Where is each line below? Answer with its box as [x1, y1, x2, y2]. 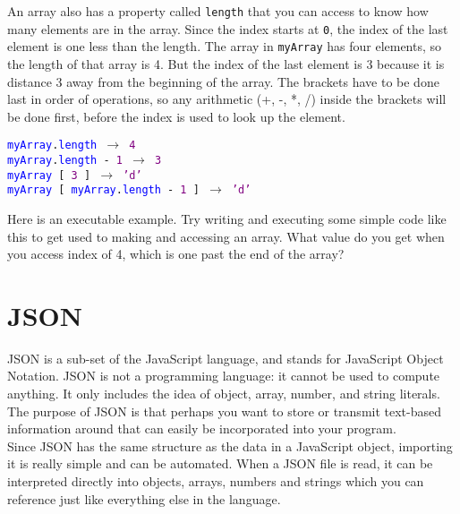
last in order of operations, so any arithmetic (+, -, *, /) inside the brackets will [7, 90, 447, 108]
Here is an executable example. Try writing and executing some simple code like [7, 209, 447, 227]
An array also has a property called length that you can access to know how [7, 2, 429, 20]
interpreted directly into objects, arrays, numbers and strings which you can [7, 472, 424, 491]
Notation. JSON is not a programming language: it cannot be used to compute [7, 366, 440, 385]
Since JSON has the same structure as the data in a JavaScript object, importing [7, 436, 453, 455]
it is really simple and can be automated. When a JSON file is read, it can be [7, 454, 433, 473]
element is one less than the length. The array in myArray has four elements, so [7, 37, 442, 56]
